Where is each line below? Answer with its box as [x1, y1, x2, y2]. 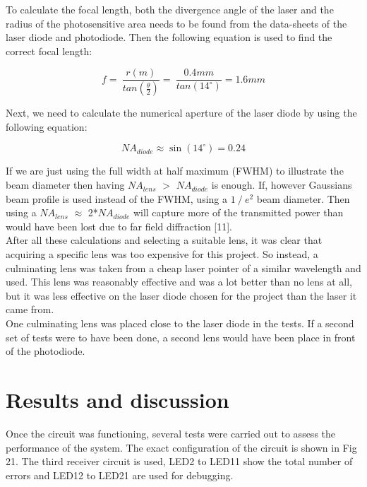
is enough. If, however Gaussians [211, 177, 352, 192]
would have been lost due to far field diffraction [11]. [6, 218, 233, 233]
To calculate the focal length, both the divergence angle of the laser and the [6, 2, 334, 16]
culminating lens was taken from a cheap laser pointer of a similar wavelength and [6, 260, 361, 275]
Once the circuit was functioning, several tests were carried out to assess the [6, 426, 336, 440]
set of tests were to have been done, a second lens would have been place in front [6, 329, 356, 344]
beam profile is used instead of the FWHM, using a [6, 191, 227, 206]
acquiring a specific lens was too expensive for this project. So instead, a [6, 247, 318, 262]
